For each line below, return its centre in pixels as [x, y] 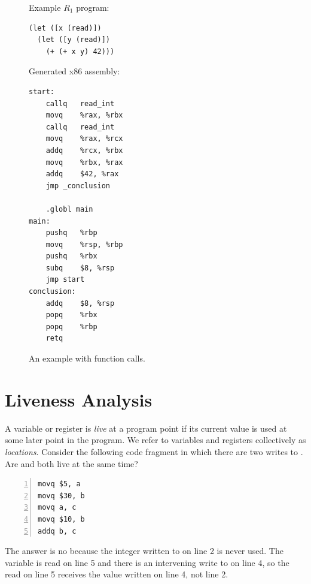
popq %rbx [71, 315]
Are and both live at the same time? [71, 463]
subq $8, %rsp [80, 268]
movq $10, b [61, 519]
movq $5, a [59, 484]
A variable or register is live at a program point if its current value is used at [146, 428]
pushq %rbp [71, 233]
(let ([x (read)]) [65, 28]
